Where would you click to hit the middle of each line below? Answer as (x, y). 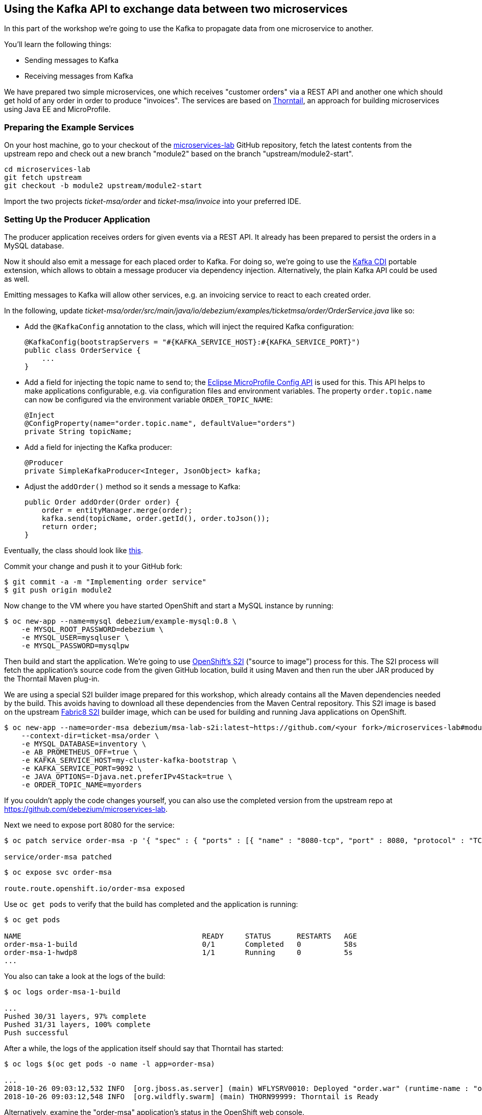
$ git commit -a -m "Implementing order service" (105, 582)
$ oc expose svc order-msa (58, 872)
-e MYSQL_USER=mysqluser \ (75, 637)
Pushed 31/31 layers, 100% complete (77, 1024)
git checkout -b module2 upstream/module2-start (103, 186)
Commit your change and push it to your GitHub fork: (93, 566)
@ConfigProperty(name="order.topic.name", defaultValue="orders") (160, 423)
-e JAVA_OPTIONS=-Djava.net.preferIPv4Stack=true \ (127, 776)
